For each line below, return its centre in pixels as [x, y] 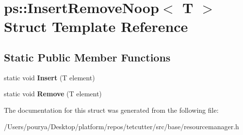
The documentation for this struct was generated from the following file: [111, 110]
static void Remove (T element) [53, 94]
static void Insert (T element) [49, 77]
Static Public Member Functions [87, 57]
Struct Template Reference [96, 26]
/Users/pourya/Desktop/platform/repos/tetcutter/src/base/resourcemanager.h [121, 126]
